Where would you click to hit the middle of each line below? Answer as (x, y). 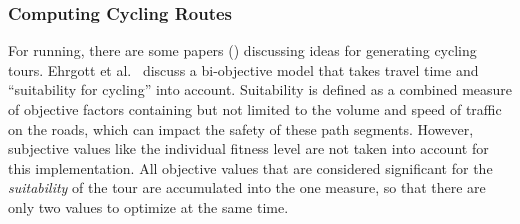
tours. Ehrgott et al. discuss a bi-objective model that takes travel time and (243, 69)
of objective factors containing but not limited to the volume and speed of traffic (255, 109)
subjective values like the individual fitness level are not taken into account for (248, 148)
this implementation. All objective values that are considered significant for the (250, 167)
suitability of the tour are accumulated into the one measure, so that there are (247, 187)
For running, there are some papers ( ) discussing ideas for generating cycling (242, 50)
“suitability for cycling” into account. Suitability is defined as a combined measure (260, 89)
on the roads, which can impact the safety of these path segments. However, (241, 128)
